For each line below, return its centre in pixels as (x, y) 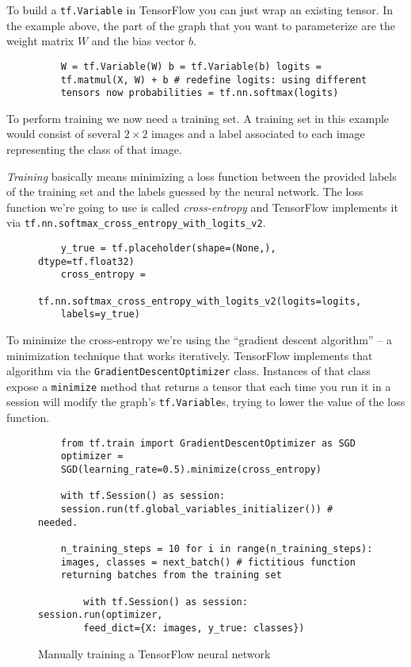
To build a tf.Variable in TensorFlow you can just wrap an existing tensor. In (200, 10)
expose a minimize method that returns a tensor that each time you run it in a (199, 386)
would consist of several (64, 134)
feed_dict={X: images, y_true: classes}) (194, 628)
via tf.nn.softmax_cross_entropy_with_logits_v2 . (136, 222)
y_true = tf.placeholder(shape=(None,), (168, 249)
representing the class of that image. (94, 149)
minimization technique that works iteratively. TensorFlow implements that (190, 355)
